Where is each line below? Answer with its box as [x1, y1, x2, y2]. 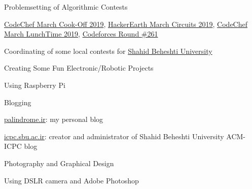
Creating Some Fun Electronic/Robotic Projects [4, 62, 154, 73]
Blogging [4, 97, 31, 107]
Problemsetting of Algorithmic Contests [4, 2, 128, 12]
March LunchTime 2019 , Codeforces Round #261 [4, 28, 158, 39]
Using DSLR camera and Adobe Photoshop [4, 175, 139, 185]
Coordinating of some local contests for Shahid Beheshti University [4, 45, 212, 56]
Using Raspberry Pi [4, 79, 65, 90]
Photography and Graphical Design [4, 157, 114, 168]
